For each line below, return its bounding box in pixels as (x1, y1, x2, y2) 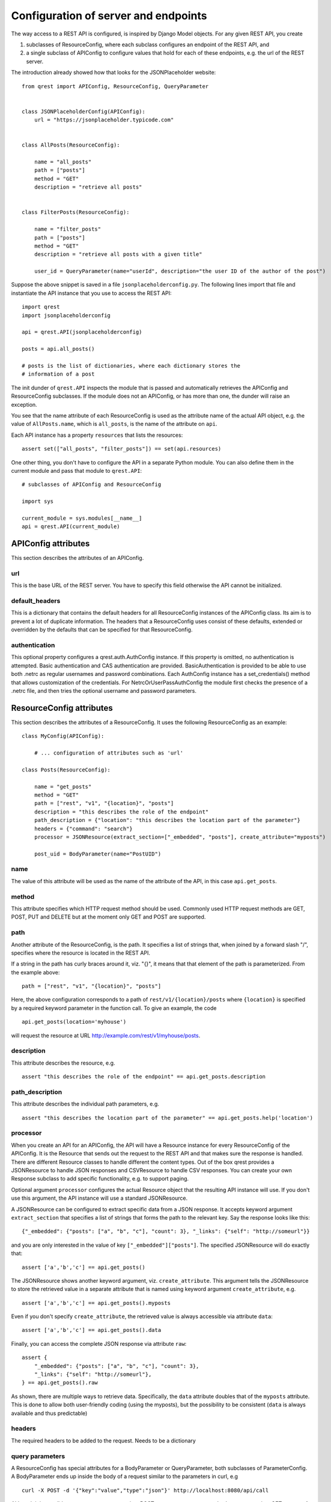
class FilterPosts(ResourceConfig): (22, 209, 130, 216)
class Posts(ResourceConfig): (22, 766, 111, 773)
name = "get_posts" (34, 783, 92, 790)
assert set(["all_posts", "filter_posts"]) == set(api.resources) (22, 445, 222, 452)
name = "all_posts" (34, 159, 92, 165)
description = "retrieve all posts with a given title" (34, 251, 202, 258)
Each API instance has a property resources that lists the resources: (11, 431, 183, 439)
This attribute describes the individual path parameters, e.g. (11, 1100, 159, 1108)
